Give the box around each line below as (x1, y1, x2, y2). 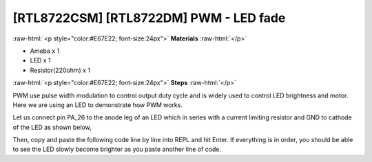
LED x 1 (30, 56, 51, 65)
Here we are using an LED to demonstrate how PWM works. (12, 100, 183, 109)
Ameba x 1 (30, 47, 60, 55)
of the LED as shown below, (12, 123, 92, 131)
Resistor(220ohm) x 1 (30, 66, 91, 74)
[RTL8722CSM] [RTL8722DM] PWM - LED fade (12, 10, 286, 25)
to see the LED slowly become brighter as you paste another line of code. (12, 145, 222, 154)
